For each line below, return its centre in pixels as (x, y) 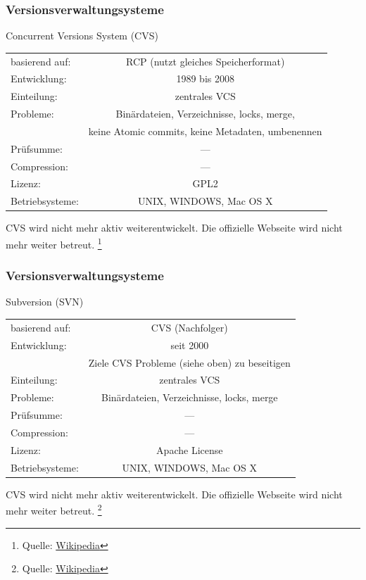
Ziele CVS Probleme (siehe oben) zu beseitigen (189, 362)
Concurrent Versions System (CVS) (82, 36)
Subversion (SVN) (45, 302)
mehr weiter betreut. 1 (54, 243)
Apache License (190, 449)
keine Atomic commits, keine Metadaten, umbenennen (205, 131)
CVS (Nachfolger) (189, 327)
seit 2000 (190, 345)
